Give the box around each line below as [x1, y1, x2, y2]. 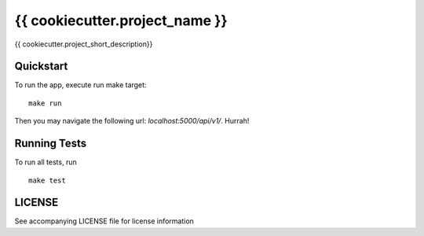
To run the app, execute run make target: [14, 80, 147, 90]
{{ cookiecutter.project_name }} [14, 12, 228, 29]
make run [28, 98, 62, 108]
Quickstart [14, 60, 68, 73]
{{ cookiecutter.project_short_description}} [14, 39, 153, 49]
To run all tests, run [14, 157, 78, 167]
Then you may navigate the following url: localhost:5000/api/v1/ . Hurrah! [14, 116, 250, 126]
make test [28, 175, 66, 185]
